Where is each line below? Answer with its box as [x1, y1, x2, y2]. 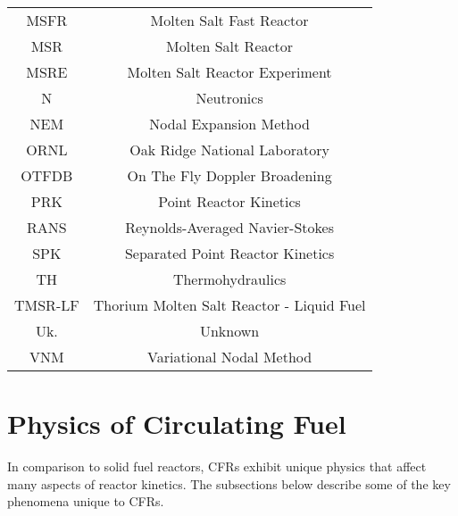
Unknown [199, 320, 260, 341]
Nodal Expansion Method [149, 113, 310, 134]
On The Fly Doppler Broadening [127, 165, 332, 186]
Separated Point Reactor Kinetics [124, 243, 335, 263]
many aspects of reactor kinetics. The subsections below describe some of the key [7, 474, 451, 493]
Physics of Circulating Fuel [7, 405, 346, 442]
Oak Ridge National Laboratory [129, 139, 329, 160]
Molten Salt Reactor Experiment [127, 62, 332, 82]
